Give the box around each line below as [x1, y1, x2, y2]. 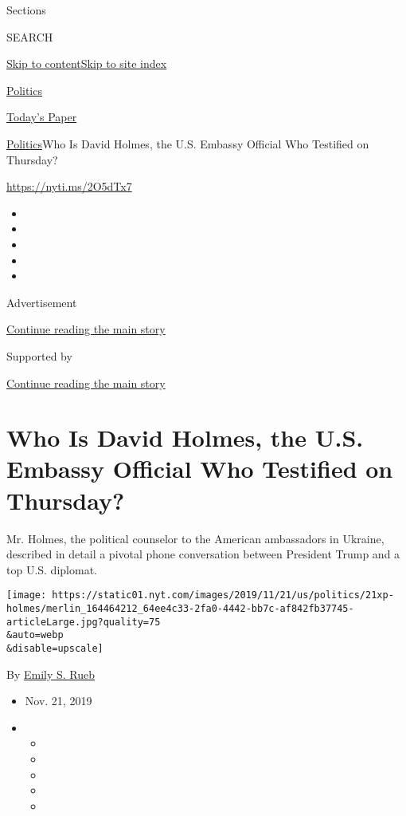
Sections [6, 2, 46, 18]
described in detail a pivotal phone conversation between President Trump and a [6, 546, 400, 562]
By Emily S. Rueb [6, 665, 96, 682]
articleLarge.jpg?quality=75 [6, 616, 161, 628]
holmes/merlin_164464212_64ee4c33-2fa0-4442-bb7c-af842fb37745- [6, 603, 354, 615]
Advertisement [6, 294, 77, 310]
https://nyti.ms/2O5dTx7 [6, 178, 132, 195]
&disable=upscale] [6, 643, 103, 654]
